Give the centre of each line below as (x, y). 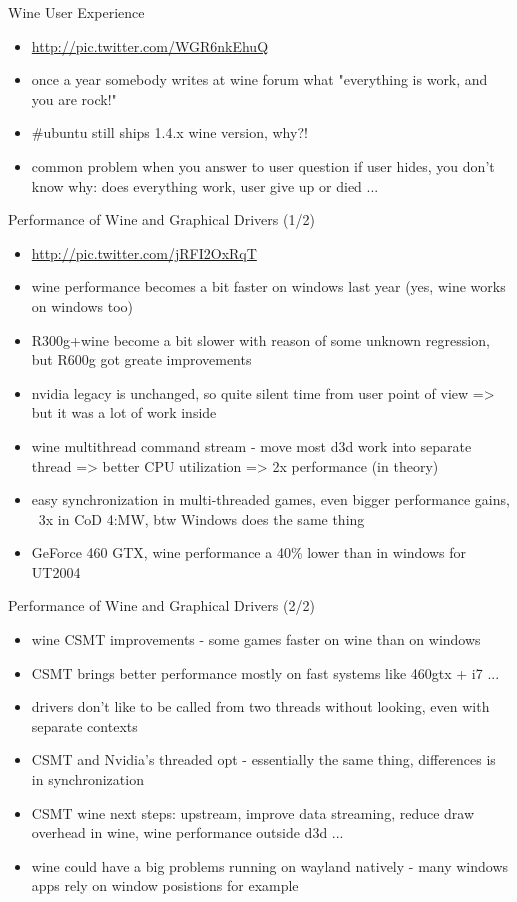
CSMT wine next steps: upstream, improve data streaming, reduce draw (253, 812)
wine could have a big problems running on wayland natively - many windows (270, 865)
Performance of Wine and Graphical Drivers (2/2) (161, 605)
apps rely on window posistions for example (165, 885)
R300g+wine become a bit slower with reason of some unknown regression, (260, 339)
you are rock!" (74, 98)
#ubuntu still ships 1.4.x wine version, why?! (169, 132)
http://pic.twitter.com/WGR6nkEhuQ (150, 45)
